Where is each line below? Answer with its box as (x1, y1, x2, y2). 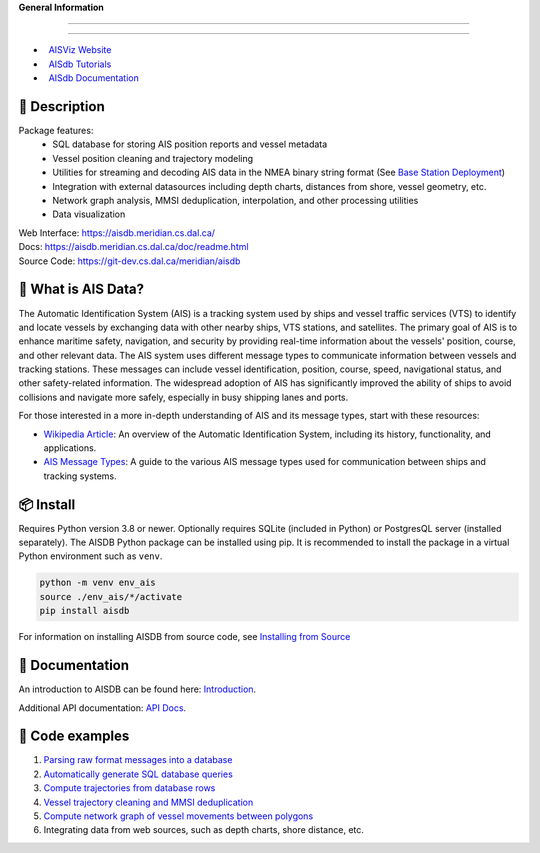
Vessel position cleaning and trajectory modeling (52, 152, 254, 164)
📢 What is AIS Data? (18, 281, 145, 298)
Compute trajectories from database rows (43, 782, 216, 794)
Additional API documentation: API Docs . (18, 701, 187, 714)
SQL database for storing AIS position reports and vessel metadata (52, 138, 328, 150)
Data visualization (52, 208, 126, 220)
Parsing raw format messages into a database (43, 754, 233, 766)
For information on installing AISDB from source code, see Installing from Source (18, 631, 351, 643)
